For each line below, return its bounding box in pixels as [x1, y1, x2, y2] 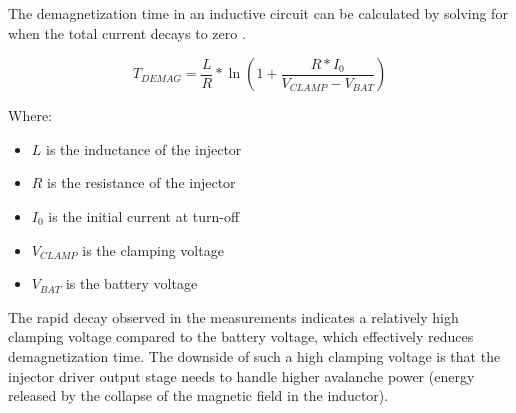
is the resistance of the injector [47, 172, 236, 193]
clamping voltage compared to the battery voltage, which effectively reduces [8, 326, 474, 347]
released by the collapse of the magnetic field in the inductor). [8, 385, 389, 406]
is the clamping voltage [82, 239, 224, 260]
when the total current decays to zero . [8, 22, 246, 43]
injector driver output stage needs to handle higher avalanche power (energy [8, 365, 475, 386]
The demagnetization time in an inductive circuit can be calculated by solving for [8, 3, 508, 23]
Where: [8, 105, 52, 126]
